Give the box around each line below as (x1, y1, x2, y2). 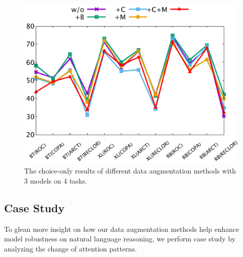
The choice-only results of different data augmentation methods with (24, 165, 236, 176)
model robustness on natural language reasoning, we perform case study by (4, 233, 235, 244)
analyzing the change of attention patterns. (4, 243, 137, 253)
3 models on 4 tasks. (24, 175, 87, 186)
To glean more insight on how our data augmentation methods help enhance (4, 223, 239, 234)
